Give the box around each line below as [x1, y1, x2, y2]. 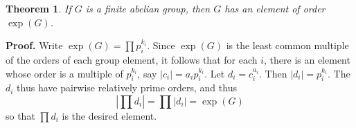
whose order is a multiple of [6, 66, 123, 80]
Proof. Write [6, 38, 63, 53]
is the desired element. [62, 108, 157, 122]
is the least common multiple [226, 38, 349, 53]
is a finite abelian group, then [85, 1, 211, 15]
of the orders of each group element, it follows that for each [6, 52, 258, 66]
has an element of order [224, 1, 326, 15]
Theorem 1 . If [6, 1, 71, 15]
